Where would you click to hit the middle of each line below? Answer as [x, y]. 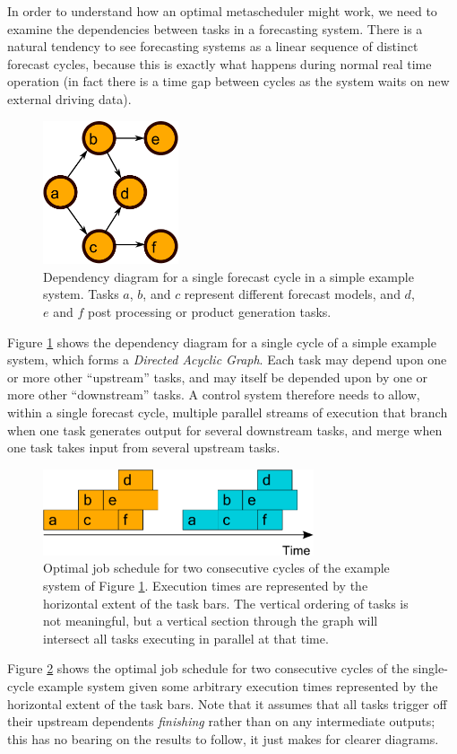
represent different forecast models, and [292, 294]
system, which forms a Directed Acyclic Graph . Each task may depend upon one [227, 359]
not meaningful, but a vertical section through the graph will [211, 621]
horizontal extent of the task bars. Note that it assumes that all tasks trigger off [227, 703]
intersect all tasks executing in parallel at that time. [186, 638]
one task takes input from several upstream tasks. [144, 447]
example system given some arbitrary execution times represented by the [238, 685]
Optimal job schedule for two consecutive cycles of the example [216, 568]
